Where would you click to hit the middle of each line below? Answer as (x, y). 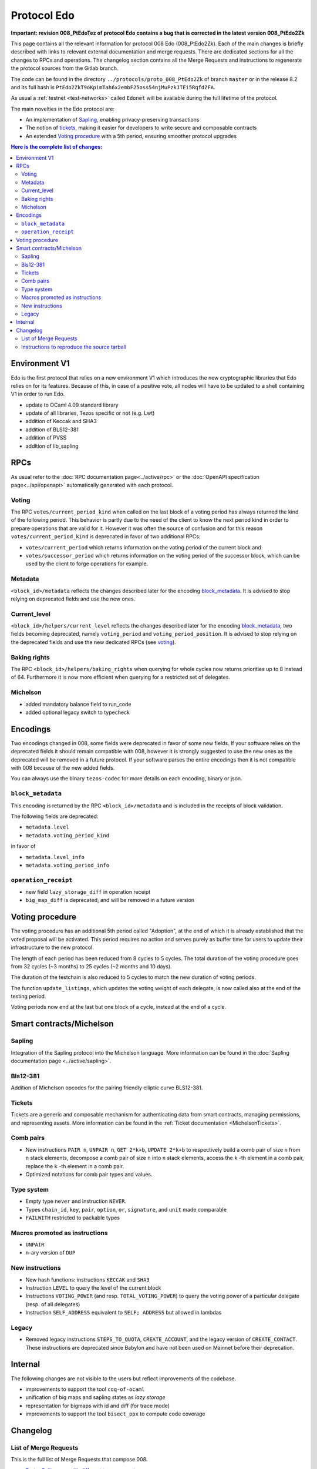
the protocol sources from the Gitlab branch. (65, 68)
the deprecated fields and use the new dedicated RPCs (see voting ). (93, 642)
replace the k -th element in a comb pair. (75, 1166)
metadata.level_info (55, 857)
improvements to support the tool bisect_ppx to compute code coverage (115, 1414)
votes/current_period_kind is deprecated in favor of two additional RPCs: (106, 536)
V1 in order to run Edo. (38, 394)
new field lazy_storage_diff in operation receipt (88, 892)
